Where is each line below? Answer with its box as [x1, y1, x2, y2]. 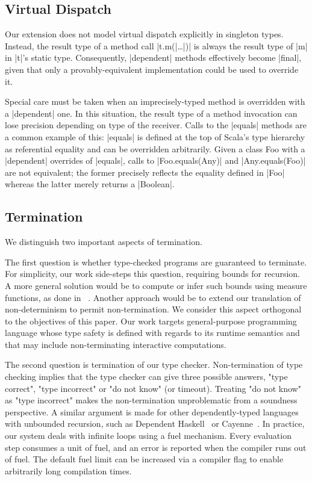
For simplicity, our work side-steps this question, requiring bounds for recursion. [5, 267, 301, 280]
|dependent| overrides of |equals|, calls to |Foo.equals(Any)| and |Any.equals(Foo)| [5, 154, 306, 167]
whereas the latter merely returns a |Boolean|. [5, 178, 175, 190]
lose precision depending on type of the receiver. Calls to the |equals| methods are [5, 119, 307, 131]
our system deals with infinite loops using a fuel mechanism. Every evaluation [5, 429, 292, 442]
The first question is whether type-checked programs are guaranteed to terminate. [5, 255, 307, 268]
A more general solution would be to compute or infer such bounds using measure [5, 279, 307, 291]
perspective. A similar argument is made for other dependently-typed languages [5, 405, 299, 418]
